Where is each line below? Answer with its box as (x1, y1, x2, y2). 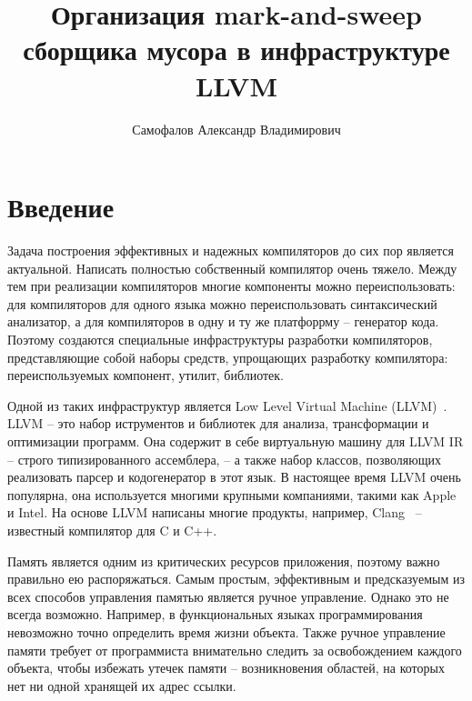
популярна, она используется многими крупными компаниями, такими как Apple (7, 485, 457, 504)
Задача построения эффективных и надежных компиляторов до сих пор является (7, 241, 454, 260)
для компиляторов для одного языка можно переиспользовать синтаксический (7, 294, 437, 313)
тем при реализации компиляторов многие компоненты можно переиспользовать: (7, 276, 456, 295)
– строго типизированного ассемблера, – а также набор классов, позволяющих (7, 449, 441, 468)
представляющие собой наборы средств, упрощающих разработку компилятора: (7, 347, 448, 366)
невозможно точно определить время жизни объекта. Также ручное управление (7, 622, 446, 641)
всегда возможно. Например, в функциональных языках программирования (7, 605, 423, 624)
